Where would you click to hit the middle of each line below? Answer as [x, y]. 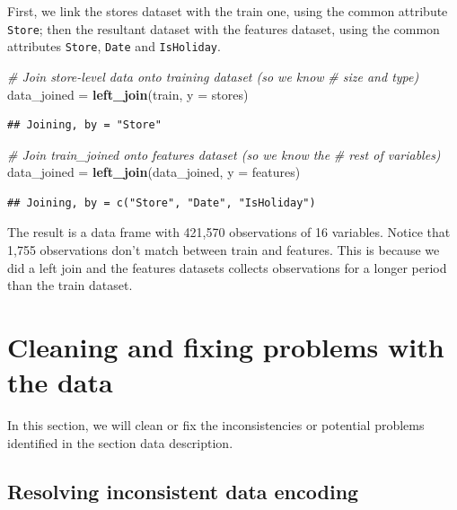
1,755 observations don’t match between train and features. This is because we [224, 250]
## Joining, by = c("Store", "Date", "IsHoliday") [162, 202]
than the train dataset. [70, 285]
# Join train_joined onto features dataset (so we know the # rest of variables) [224, 154]
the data [60, 382]
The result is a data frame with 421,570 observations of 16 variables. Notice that [229, 232]
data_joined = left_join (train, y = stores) [128, 94]
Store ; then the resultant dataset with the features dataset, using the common [224, 28]
